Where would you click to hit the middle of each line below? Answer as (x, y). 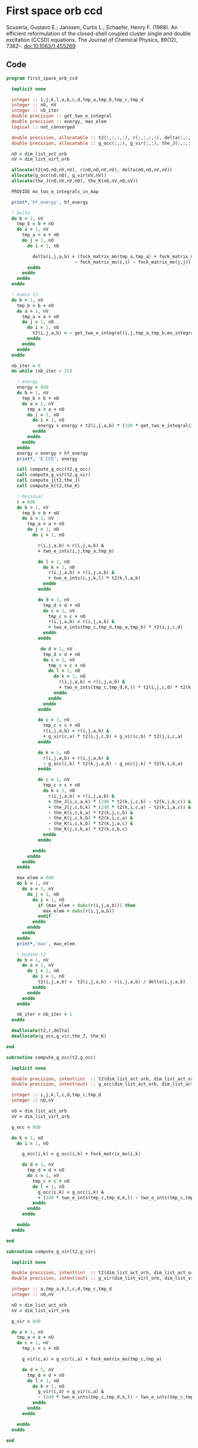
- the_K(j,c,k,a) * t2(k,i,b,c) (88, 829)
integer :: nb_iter (35, 110)
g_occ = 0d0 (26, 1127)
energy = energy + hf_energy (52, 453)
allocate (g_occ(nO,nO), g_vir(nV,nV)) (59, 175)
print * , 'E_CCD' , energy (47, 459)
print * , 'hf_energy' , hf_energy (50, 202)
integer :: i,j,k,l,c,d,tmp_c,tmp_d (56, 1095)
